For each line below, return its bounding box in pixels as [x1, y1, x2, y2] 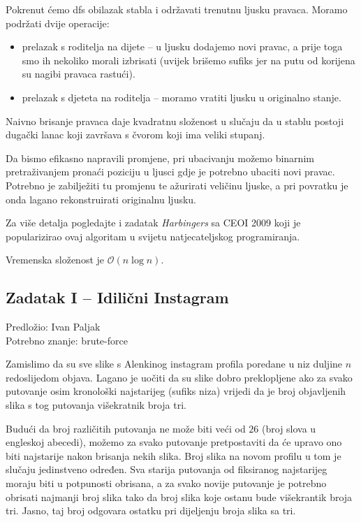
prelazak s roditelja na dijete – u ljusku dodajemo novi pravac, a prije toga [22, 39, 343, 54]
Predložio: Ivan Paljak [6, 319, 101, 334]
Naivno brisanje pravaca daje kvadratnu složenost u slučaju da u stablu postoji [6, 113, 344, 128]
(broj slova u [262, 421, 316, 435]
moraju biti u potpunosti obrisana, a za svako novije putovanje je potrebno [6, 476, 327, 491]
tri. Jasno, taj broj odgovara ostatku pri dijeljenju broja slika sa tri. [6, 503, 296, 518]
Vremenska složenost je [6, 252, 105, 267]
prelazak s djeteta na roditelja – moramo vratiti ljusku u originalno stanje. [22, 89, 341, 104]
